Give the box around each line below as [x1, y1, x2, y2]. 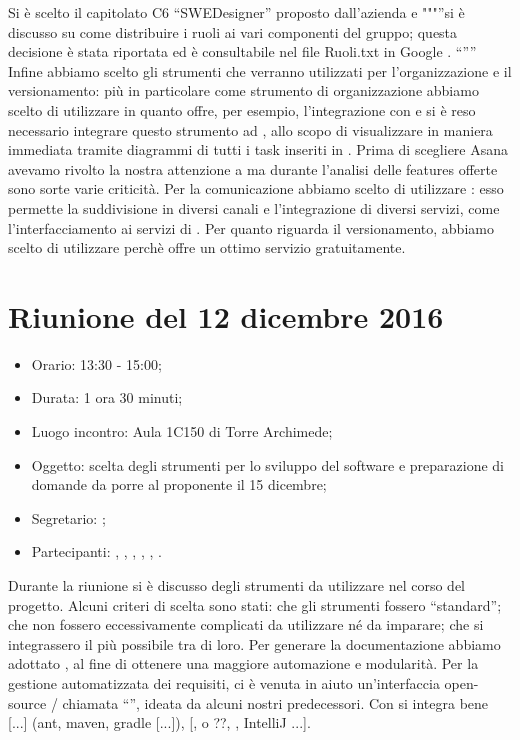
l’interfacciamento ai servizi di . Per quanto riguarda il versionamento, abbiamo [8, 217, 494, 238]
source [8, 692, 47, 713]
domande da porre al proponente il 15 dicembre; [31, 474, 327, 495]
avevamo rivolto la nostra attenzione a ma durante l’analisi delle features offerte [8, 158, 498, 179]
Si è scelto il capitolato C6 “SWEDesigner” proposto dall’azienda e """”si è [8, 2, 465, 22]
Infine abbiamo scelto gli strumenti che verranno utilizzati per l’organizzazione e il [8, 60, 512, 81]
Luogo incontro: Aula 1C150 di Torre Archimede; [31, 421, 333, 442]
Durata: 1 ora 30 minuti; [31, 387, 183, 408]
